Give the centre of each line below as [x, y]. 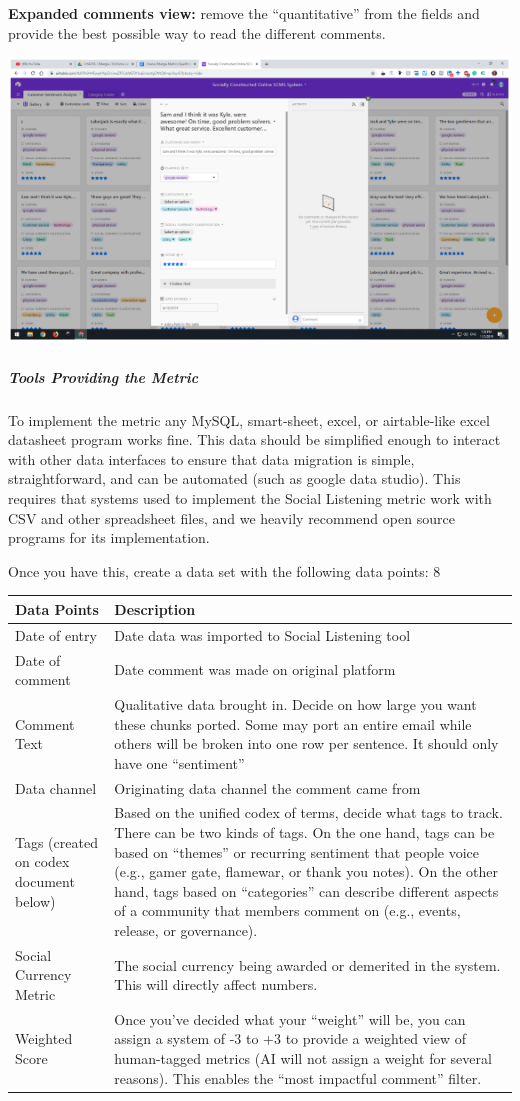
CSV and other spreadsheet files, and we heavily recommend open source [231, 517]
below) [35, 900]
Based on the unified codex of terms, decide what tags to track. [308, 812]
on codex [42, 861]
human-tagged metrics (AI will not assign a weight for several [303, 1058]
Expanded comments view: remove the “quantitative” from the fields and [244, 13]
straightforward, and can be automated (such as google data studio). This [234, 478]
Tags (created [56, 841]
